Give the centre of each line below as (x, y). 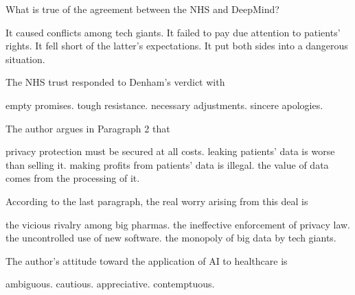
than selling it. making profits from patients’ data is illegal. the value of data (167, 164)
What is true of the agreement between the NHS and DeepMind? (142, 9)
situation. (25, 59)
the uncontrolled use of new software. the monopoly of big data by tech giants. (171, 238)
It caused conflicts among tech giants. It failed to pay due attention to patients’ (173, 32)
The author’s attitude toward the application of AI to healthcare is (147, 260)
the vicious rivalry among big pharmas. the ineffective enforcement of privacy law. (178, 224)
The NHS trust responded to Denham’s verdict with (115, 82)
